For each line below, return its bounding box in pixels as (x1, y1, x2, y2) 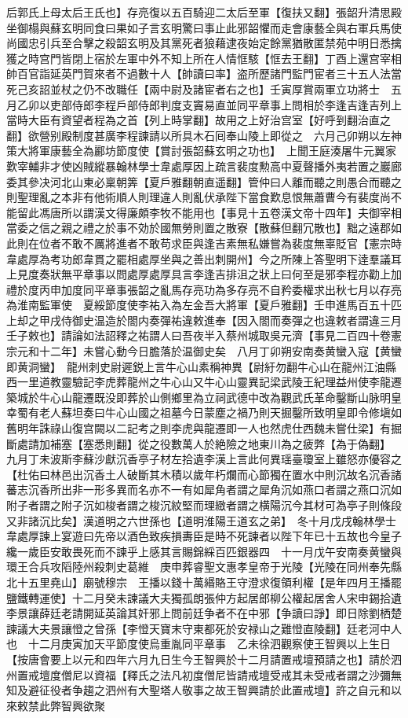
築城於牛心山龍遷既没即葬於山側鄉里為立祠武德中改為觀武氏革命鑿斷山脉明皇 (6, 388, 402, 405)
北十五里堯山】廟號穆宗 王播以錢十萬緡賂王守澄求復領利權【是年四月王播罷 (6, 573, 402, 590)
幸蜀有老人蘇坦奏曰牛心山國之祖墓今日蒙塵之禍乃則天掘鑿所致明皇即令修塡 (6, 404, 391, 421)
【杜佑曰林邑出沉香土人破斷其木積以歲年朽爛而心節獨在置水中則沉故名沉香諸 (6, 466, 402, 482)
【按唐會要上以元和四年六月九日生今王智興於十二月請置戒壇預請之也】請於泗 (6, 650, 402, 667)
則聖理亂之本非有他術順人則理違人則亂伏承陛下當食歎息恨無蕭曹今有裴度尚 (6, 189, 391, 205)
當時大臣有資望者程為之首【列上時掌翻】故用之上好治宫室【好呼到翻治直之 (6, 112, 391, 128)
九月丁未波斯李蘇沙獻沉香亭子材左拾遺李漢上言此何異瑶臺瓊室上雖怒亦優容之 (6, 451, 402, 467)
